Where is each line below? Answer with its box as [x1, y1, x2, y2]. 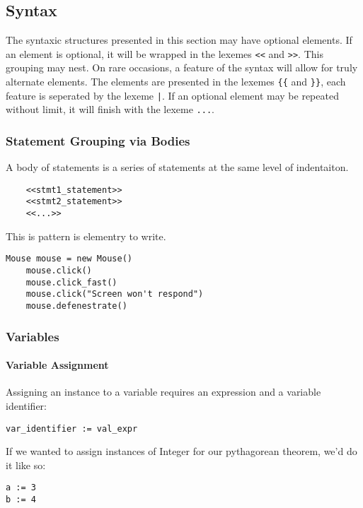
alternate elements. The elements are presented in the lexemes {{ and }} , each [6, 74, 346, 89]
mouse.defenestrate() [25, 301, 127, 312]
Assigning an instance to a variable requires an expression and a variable [6, 384, 321, 399]
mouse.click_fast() [25, 277, 117, 288]
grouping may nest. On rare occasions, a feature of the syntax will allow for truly [6, 60, 358, 75]
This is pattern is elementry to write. [6, 228, 166, 243]
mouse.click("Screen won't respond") [25, 289, 204, 300]
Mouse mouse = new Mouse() [6, 254, 132, 264]
